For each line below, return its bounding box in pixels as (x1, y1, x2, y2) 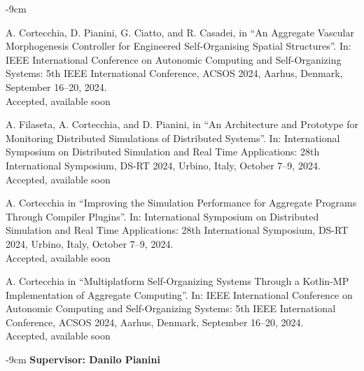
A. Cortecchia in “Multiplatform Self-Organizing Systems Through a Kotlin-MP (6, 274, 349, 288)
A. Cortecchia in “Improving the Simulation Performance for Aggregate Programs (6, 195, 357, 210)
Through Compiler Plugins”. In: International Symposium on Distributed (6, 209, 319, 223)
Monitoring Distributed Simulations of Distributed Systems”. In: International (6, 130, 340, 145)
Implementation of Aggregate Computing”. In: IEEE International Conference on (6, 287, 353, 302)
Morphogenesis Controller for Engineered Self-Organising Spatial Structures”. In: (6, 38, 351, 53)
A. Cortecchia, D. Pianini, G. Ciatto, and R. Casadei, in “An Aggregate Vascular (6, 24, 354, 39)
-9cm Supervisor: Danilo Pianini (6, 352, 160, 367)
